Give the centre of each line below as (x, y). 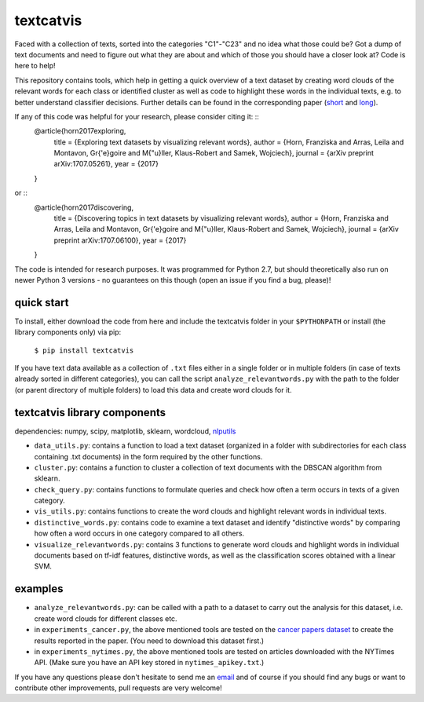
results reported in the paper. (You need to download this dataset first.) (149, 641)
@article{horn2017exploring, (80, 131)
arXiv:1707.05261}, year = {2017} (106, 164)
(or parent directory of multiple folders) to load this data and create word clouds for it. (153, 389)
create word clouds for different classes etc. (106, 618)
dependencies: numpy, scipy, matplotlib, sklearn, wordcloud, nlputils (125, 431)
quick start (42, 302)
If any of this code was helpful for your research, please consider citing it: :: (137, 116)
